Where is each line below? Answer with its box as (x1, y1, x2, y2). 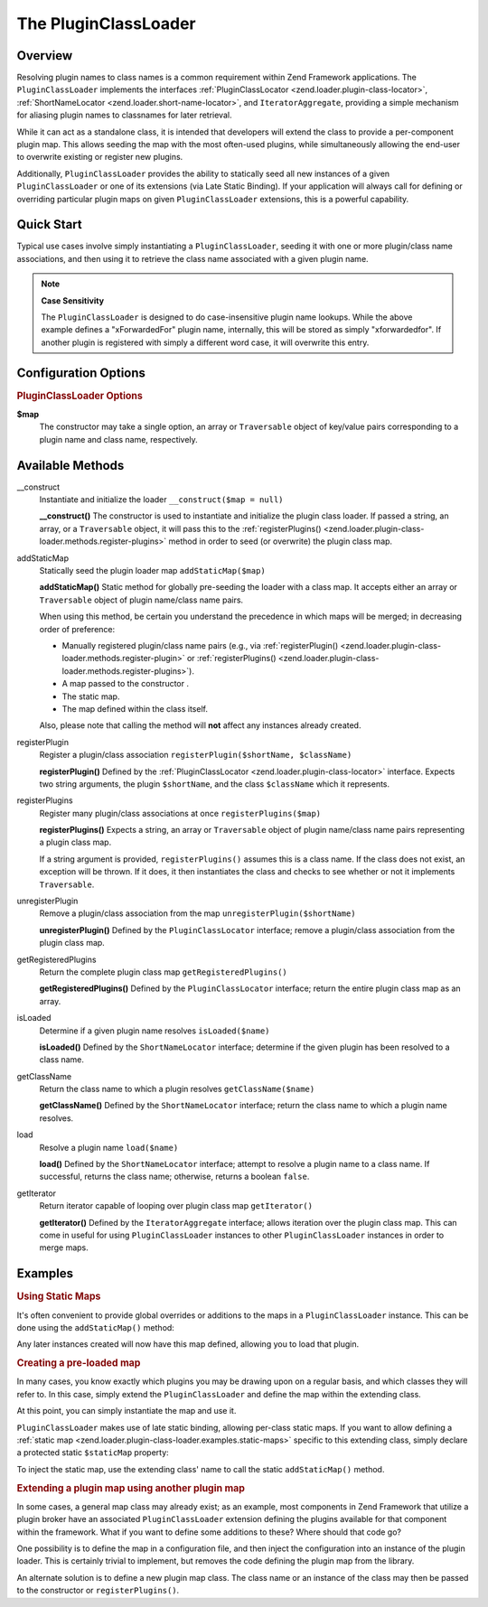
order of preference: (39, 623, 116, 634)
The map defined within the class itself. (61, 703, 208, 714)
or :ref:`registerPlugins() (186, 653, 277, 664)
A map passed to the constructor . (61, 678, 190, 689)
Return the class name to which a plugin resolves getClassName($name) (39, 1084, 315, 1095)
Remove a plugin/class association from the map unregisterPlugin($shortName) (39, 908, 356, 919)
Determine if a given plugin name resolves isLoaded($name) (39, 1025, 270, 1036)
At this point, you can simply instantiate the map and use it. (16, 1406, 237, 1416)
